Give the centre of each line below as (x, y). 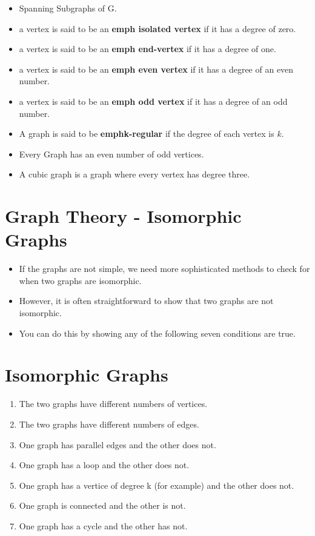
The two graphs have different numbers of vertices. (113, 404)
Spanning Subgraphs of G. (68, 8)
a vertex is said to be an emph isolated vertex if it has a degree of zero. (157, 28)
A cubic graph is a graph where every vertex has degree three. (134, 174)
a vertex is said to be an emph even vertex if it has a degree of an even (156, 69)
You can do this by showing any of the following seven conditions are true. (157, 333)
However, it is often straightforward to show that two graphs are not (146, 301)
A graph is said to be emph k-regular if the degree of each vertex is (147, 134)
